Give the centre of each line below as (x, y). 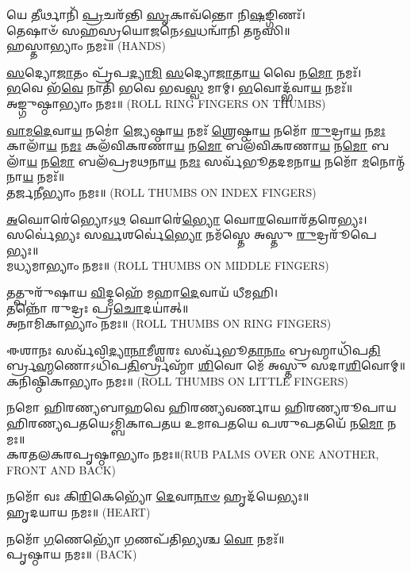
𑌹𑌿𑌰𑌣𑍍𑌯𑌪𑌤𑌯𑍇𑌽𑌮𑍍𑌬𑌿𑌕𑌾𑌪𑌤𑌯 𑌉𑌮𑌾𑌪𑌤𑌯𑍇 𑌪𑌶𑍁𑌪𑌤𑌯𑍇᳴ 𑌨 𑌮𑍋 (195, 423)
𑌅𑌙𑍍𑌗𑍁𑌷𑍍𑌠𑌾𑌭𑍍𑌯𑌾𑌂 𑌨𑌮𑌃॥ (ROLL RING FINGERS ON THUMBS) (166, 103)
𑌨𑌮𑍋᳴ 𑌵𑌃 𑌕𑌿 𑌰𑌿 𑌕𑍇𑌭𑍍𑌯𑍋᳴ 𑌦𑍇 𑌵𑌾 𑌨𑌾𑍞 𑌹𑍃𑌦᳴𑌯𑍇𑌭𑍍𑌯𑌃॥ (158, 496)
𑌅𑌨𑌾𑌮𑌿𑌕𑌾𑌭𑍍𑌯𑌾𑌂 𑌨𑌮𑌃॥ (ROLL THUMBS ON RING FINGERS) (169, 323)
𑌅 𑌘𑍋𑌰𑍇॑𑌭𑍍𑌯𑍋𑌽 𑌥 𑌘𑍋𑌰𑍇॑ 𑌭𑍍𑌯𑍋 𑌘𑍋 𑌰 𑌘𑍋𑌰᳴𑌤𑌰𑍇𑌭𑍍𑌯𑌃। (187, 219)
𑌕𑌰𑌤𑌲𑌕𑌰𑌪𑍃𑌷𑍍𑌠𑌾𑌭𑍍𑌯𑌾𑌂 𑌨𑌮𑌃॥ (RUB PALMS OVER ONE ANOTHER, (193, 454)
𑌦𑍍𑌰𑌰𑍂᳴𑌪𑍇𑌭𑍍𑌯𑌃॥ (346, 234)
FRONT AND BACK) (61, 469)
